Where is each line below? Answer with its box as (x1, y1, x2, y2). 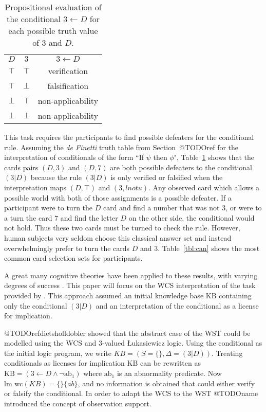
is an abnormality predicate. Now (117, 368, 222, 379)
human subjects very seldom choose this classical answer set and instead (4, 232, 232, 243)
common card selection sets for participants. (4, 253, 143, 263)
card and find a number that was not (103, 202, 220, 213)
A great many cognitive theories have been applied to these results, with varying (4, 270, 258, 280)
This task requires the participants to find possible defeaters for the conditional (4, 132, 254, 142)
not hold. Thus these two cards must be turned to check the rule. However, (4, 222, 240, 233)
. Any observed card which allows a (148, 182, 260, 192)
